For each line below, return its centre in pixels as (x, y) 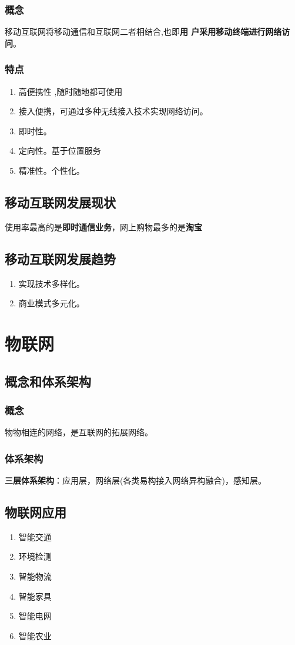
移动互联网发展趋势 (60, 258)
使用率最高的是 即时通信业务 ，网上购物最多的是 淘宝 (103, 226)
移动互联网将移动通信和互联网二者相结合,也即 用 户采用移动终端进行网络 (143, 32)
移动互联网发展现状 (60, 202)
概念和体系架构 (48, 381)
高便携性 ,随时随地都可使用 (71, 91)
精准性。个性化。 (51, 170)
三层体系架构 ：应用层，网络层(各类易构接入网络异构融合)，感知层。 (135, 480)
